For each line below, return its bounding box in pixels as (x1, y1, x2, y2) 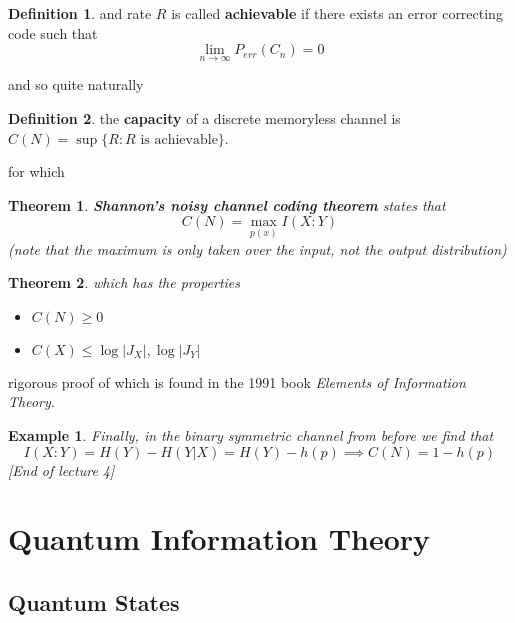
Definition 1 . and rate (8, 3, 152, 23)
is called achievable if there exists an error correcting (171, 3, 503, 23)
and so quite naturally (8, 74, 144, 95)
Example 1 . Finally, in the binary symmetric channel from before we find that (8, 424, 494, 445)
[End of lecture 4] (8, 459, 115, 480)
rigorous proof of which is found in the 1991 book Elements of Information (8, 371, 466, 392)
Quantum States (8, 586, 180, 617)
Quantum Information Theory (8, 518, 431, 559)
